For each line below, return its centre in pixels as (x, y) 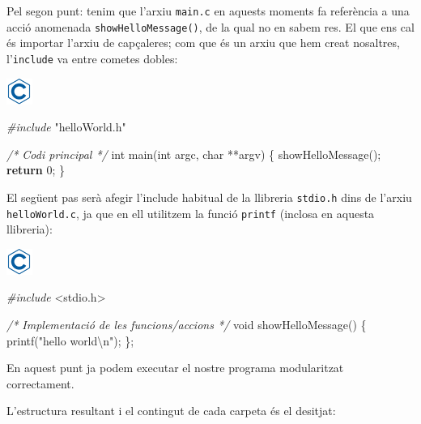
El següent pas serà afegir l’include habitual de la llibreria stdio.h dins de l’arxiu (209, 197)
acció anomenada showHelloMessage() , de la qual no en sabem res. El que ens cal (210, 26)
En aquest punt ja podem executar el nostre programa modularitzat (175, 368)
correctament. (40, 383)
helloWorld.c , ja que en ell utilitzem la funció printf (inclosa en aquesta (191, 213)
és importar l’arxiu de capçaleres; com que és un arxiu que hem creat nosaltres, (203, 43)
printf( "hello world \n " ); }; (70, 340)
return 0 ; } (36, 170)
